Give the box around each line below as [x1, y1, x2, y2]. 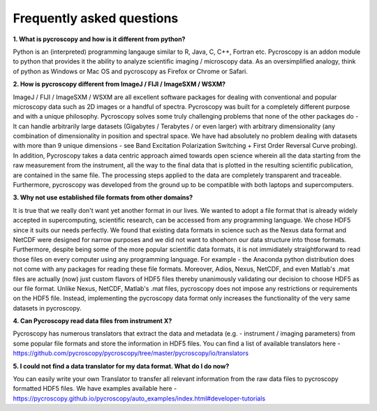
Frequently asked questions [13, 10, 179, 26]
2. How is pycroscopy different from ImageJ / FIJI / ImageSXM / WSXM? [13, 80, 226, 89]
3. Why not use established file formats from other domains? [13, 193, 193, 202]
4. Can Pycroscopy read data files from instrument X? [13, 317, 172, 325]
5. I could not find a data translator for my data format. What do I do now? [13, 361, 230, 370]
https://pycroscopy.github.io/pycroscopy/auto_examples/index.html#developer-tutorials [13, 394, 265, 403]
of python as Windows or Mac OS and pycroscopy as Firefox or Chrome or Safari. [13, 67, 248, 75]
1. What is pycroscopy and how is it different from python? [13, 35, 186, 43]
